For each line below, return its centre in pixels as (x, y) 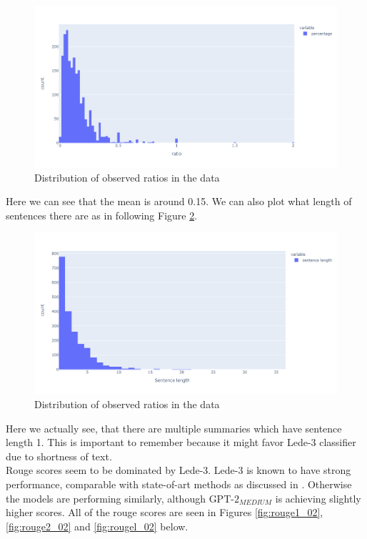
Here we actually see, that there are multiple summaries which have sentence (174, 428)
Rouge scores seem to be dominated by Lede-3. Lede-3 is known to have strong (179, 470)
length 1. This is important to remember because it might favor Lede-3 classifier (181, 442)
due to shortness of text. (59, 456)
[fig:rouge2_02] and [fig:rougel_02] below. (97, 526)
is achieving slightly (318, 498)
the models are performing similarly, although (106, 498)
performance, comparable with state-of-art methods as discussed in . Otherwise (179, 484)
